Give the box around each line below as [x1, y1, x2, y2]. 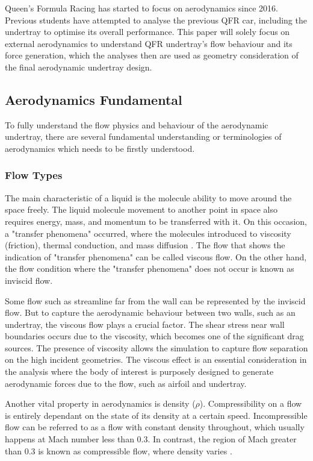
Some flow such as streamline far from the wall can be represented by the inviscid [5, 294, 306, 307]
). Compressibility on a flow [199, 397, 302, 410]
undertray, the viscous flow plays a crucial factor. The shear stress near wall [5, 318, 285, 330]
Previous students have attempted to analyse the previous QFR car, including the [5, 13, 307, 26]
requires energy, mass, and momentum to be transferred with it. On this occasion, [5, 215, 307, 227]
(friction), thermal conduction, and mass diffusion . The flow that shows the [5, 239, 285, 251]
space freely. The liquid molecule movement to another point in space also [5, 203, 277, 216]
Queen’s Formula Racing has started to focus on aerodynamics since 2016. [5, 2, 279, 14]
